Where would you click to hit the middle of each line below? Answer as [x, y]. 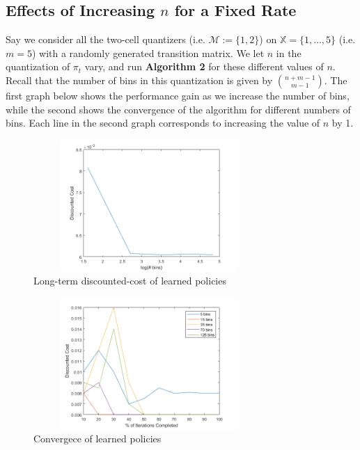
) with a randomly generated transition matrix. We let [148, 53]
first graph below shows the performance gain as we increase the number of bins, [178, 95]
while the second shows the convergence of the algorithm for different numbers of [178, 109]
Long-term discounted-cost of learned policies [130, 281]
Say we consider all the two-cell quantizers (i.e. [105, 39]
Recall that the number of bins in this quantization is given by [139, 80]
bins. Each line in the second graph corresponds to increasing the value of [163, 123]
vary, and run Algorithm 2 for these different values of [204, 66]
